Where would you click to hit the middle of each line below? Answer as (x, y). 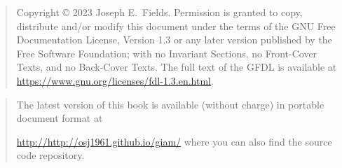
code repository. (50, 155)
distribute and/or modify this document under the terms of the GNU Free (176, 26)
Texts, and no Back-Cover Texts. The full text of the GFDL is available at (177, 67)
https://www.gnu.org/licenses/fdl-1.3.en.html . (115, 80)
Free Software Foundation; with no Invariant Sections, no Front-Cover (167, 53)
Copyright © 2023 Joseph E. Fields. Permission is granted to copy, (159, 12)
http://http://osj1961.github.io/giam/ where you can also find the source (174, 141)
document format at (60, 118)
